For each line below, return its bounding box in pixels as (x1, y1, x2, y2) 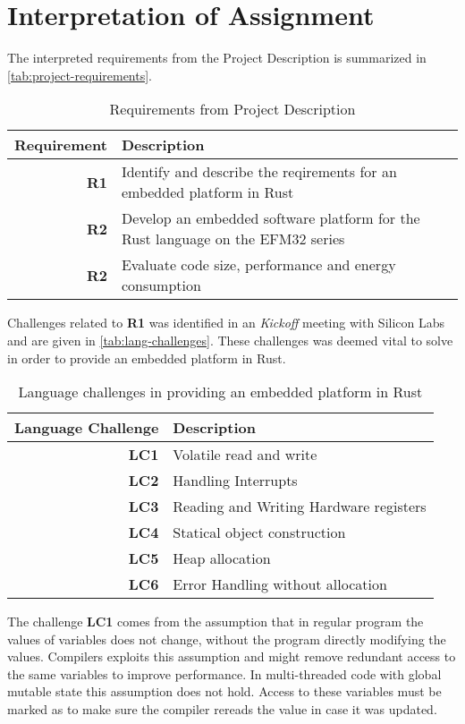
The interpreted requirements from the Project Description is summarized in (7, 48, 427, 67)
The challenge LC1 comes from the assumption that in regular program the (7, 612, 424, 631)
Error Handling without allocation (173, 574, 387, 595)
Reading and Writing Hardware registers (173, 496, 427, 517)
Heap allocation (173, 548, 271, 569)
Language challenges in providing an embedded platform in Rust (18, 381, 423, 403)
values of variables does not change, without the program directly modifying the (7, 629, 446, 648)
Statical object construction (173, 522, 346, 543)
